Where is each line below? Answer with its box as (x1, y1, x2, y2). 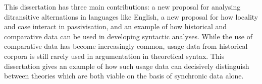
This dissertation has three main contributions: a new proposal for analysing (4, 2, 241, 12)
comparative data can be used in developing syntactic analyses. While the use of (4, 31, 252, 41)
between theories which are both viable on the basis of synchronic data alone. (4, 70, 244, 81)
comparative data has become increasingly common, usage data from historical (4, 41, 248, 51)
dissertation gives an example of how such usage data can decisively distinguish (4, 60, 249, 71)
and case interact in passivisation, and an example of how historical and (4, 21, 227, 32)
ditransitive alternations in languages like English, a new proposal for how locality (4, 11, 258, 22)
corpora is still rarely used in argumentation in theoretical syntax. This (4, 50, 225, 61)
